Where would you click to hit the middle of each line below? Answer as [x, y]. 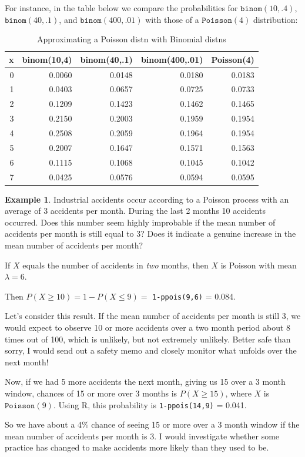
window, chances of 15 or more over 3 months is [91, 393]
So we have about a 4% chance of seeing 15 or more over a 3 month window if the [152, 424]
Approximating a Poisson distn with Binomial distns [132, 39]
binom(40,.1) [106, 59]
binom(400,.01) [172, 59]
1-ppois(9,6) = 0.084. [194, 296]
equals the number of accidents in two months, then [115, 265]
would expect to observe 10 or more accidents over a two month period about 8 [148, 327]
